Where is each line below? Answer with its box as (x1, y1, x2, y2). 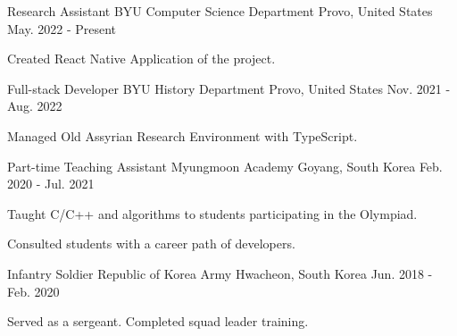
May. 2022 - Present (7, 19, 117, 38)
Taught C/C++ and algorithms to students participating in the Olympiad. (7, 204, 418, 223)
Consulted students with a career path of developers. (7, 234, 295, 253)
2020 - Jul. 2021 (7, 174, 95, 193)
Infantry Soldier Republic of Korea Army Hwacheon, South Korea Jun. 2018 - (7, 264, 433, 282)
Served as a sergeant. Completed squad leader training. (7, 312, 309, 331)
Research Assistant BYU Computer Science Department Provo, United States (7, 2, 433, 20)
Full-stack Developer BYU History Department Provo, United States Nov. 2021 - (7, 79, 451, 97)
